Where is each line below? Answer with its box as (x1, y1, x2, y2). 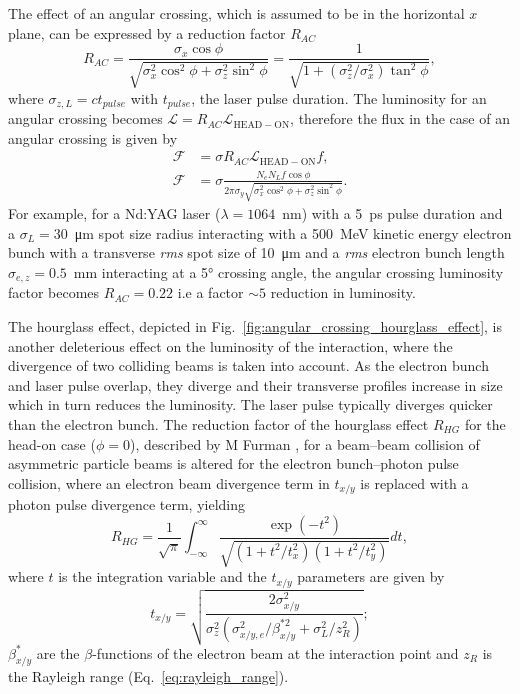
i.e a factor (177, 282, 244, 303)
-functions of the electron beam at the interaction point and (92, 642, 459, 663)
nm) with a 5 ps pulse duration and (282, 203, 503, 224)
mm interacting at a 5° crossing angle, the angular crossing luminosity (73, 262, 504, 282)
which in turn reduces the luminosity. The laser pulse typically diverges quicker (8, 394, 493, 415)
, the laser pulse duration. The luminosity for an (191, 87, 487, 108)
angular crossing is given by (8, 127, 178, 148)
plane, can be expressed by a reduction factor (8, 22, 286, 43)
